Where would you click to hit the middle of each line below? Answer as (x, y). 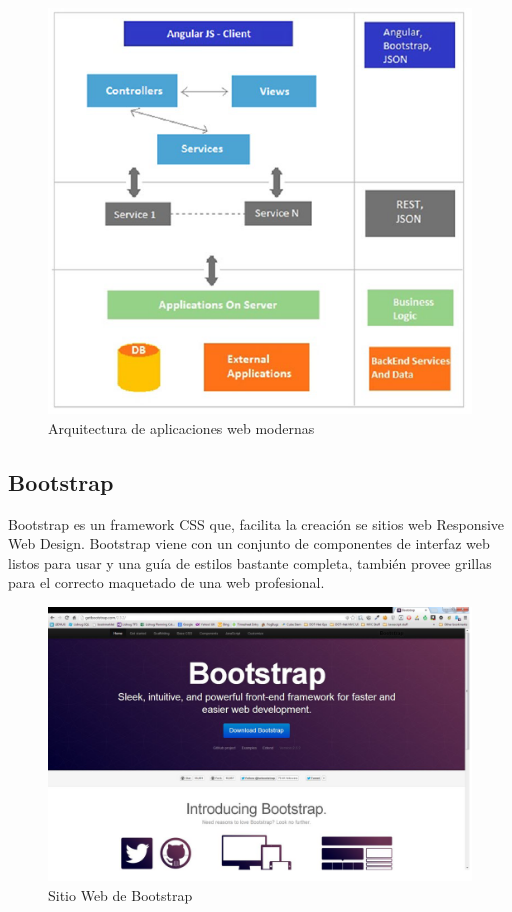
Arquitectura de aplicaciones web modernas (181, 427)
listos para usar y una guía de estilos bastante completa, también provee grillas (250, 562)
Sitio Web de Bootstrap (120, 894)
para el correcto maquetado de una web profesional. (166, 582)
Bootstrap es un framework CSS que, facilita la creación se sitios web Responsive (256, 523)
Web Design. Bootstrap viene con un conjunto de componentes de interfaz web (249, 543)
